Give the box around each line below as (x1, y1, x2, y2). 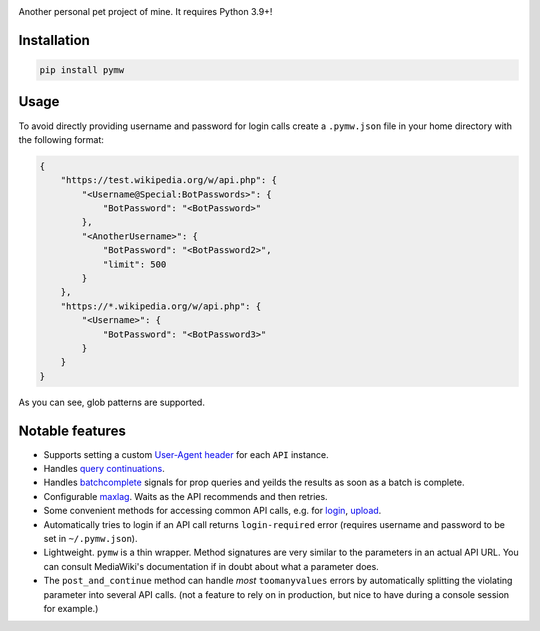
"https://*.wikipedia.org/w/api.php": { (60, 300, 262, 312)
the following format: (18, 133, 105, 145)
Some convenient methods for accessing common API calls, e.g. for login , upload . (43, 505, 382, 517)
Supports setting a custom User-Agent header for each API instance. (43, 448, 329, 460)
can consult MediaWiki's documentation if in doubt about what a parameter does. (43, 560, 379, 572)
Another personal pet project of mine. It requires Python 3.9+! (18, 6, 273, 17)
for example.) (43, 602, 99, 614)
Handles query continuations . (43, 463, 165, 475)
